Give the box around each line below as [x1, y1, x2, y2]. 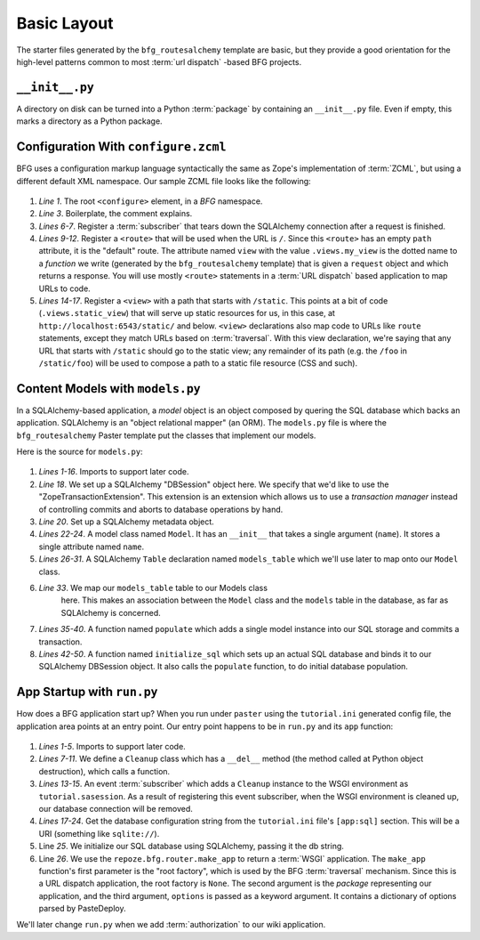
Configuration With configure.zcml [16, 139, 227, 155]
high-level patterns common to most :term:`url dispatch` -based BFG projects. [16, 56, 302, 67]
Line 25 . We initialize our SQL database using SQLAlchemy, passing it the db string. [38, 841, 344, 852]
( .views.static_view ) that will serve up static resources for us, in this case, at [38, 308, 335, 319]
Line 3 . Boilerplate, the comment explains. [38, 208, 193, 219]
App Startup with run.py [16, 685, 158, 700]
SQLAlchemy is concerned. [60, 607, 162, 618]
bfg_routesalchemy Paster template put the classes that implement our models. [16, 430, 316, 441]
